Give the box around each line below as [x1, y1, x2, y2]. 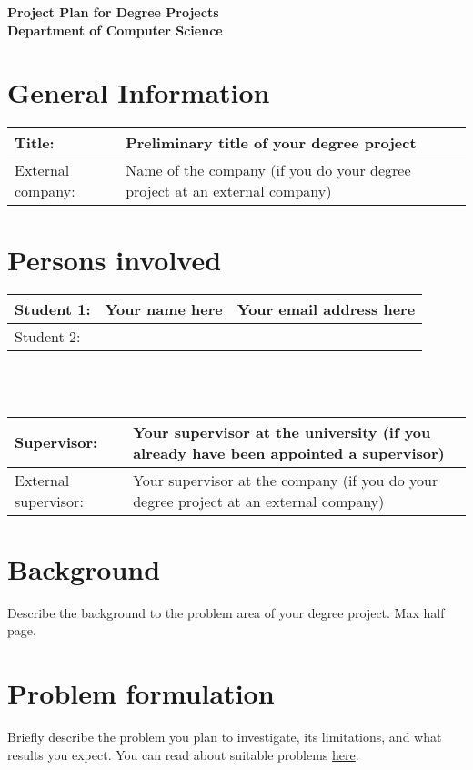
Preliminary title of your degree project [126, 132, 417, 154]
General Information [7, 74, 270, 111]
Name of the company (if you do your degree [126, 159, 411, 181]
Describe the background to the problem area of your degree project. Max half [7, 603, 445, 622]
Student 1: [15, 299, 91, 320]
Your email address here [236, 299, 416, 320]
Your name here [105, 299, 223, 320]
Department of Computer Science [7, 20, 223, 39]
